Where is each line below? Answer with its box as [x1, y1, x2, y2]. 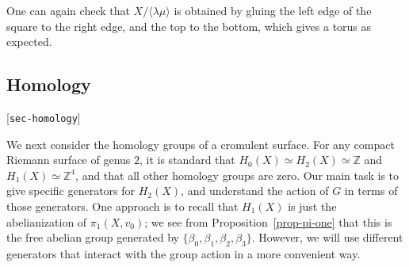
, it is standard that [140, 151, 235, 168]
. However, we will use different [251, 229, 403, 246]
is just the [288, 198, 337, 215]
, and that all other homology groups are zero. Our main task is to [75, 166, 399, 183]
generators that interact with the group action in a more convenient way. [6, 246, 361, 261]
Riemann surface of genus [6, 151, 131, 168]
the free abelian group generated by [6, 229, 179, 246]
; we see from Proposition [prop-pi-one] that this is [144, 213, 392, 230]
